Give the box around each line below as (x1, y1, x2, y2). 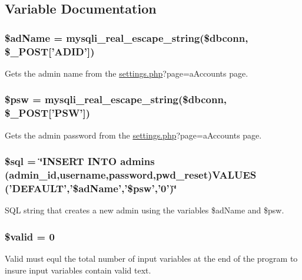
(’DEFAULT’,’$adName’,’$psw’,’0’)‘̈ (5, 181, 177, 196)
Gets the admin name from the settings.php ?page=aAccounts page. (5, 67, 248, 79)
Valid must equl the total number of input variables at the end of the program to (5, 252, 298, 265)
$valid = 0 (5, 229, 55, 243)
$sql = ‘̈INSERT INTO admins (5, 154, 155, 169)
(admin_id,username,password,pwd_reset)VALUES (5, 167, 257, 182)
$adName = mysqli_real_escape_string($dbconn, (5, 30, 248, 45)
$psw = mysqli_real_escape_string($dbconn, (5, 92, 227, 107)
